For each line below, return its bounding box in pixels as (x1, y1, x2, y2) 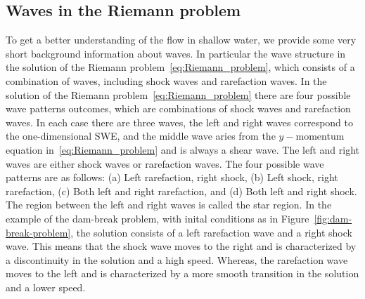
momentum (295, 128, 345, 143)
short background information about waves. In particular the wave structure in (6, 46, 346, 60)
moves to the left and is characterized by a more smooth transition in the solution (6, 266, 359, 281)
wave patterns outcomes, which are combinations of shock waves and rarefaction (6, 101, 351, 116)
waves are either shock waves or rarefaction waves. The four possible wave (6, 156, 324, 171)
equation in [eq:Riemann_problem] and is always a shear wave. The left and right (6, 142, 360, 157)
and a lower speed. (6, 279, 86, 294)
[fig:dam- (314, 211, 352, 225)
